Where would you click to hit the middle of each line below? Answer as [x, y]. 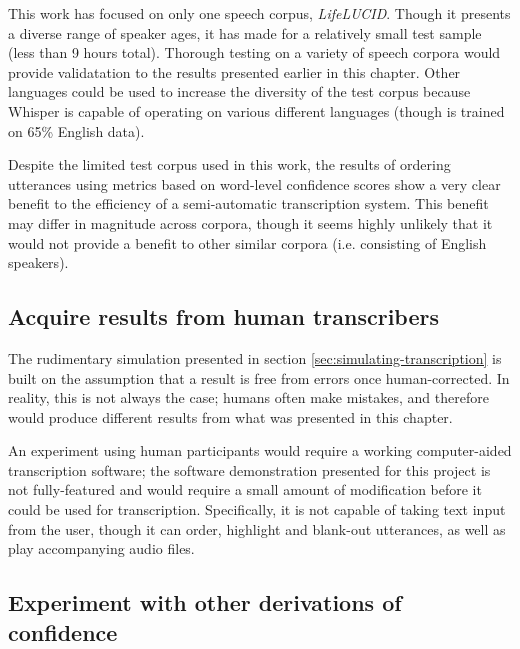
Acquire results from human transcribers [223, 316]
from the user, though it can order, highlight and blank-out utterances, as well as [257, 528]
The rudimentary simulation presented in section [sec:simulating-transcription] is [255, 357]
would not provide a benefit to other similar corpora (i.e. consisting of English [247, 242]
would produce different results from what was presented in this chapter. [230, 416]
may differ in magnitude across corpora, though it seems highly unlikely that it [250, 222]
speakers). [38, 262]
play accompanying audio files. [101, 548]
